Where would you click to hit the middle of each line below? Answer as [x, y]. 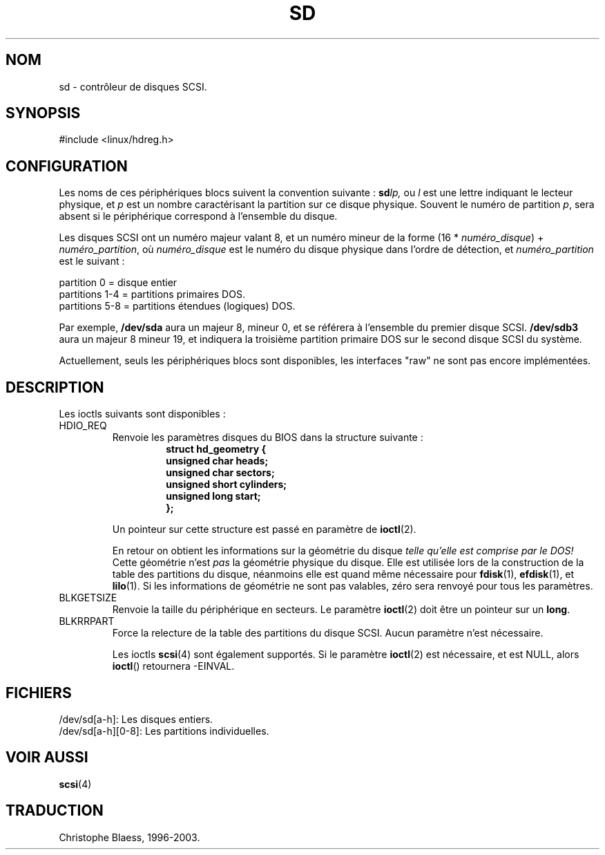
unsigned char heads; [217, 461]
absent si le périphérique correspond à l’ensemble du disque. [198, 216]
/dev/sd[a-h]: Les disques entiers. [136, 719]
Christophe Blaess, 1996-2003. [129, 837]
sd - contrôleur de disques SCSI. [133, 86]
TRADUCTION [55, 811]
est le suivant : [92, 261]
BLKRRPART [87, 621]
